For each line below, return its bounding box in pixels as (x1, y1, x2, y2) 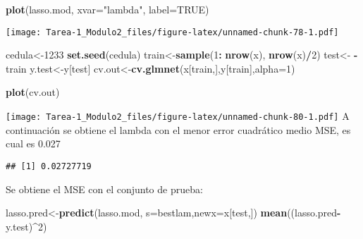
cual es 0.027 (6, 136, 61, 151)
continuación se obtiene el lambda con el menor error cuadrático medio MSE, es (6, 122, 351, 137)
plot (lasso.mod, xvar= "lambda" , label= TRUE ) (6, 2, 209, 16)
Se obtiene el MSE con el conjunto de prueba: (6, 181, 203, 196)
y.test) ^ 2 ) (6, 219, 47, 233)
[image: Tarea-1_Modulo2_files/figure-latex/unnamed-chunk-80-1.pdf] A (6, 109, 350, 123)
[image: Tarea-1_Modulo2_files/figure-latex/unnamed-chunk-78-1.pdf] (6, 27, 339, 37)
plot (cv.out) (6, 85, 60, 99)
